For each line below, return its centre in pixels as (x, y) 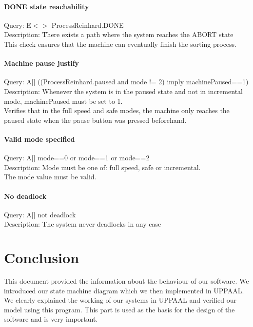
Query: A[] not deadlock (40, 214)
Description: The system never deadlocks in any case (83, 224)
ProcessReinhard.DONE (88, 25)
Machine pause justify (42, 63)
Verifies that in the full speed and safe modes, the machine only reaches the (117, 110)
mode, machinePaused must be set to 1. (63, 101)
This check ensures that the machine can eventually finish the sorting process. (120, 44)
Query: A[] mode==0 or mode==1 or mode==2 (77, 158)
